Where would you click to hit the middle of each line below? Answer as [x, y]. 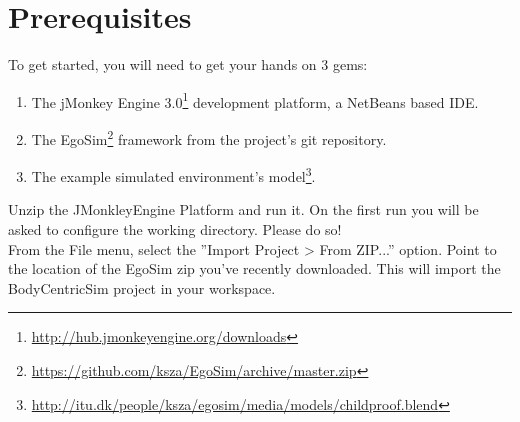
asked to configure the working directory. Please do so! [175, 229]
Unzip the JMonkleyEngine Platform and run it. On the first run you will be [243, 209]
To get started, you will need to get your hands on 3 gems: [188, 64]
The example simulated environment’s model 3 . [173, 174]
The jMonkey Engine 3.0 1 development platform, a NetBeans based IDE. [255, 100]
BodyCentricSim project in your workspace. [142, 287]
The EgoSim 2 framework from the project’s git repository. [209, 137]
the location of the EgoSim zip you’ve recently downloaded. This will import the [254, 268]
